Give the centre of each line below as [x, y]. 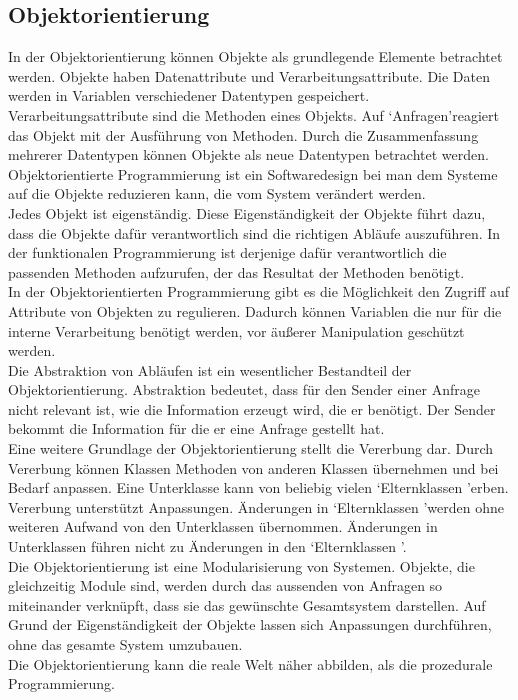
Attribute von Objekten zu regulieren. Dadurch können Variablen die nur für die [255, 310]
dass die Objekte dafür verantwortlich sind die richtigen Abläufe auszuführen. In [254, 232]
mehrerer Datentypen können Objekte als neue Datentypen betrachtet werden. [248, 154]
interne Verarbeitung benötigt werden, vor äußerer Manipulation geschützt [236, 330]
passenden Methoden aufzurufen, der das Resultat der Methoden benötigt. [236, 271]
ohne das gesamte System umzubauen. [125, 644]
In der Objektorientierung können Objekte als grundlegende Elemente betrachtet [255, 56]
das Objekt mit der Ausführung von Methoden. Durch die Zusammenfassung [243, 134]
